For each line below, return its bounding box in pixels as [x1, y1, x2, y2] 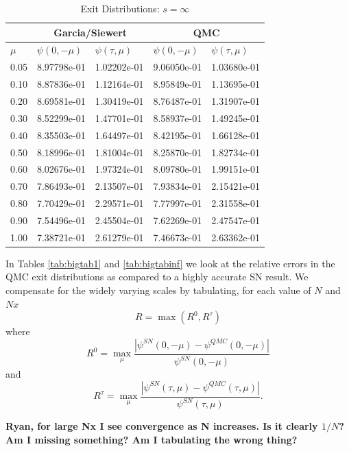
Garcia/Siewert [53, 25, 128, 39]
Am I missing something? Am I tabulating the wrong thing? [5, 432, 298, 446]
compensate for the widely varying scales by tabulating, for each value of [5, 283, 311, 297]
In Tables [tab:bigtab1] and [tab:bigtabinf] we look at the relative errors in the [5, 256, 335, 270]
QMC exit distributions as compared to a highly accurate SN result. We [5, 269, 309, 284]
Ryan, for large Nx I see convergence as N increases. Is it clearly [5, 419, 318, 433]
